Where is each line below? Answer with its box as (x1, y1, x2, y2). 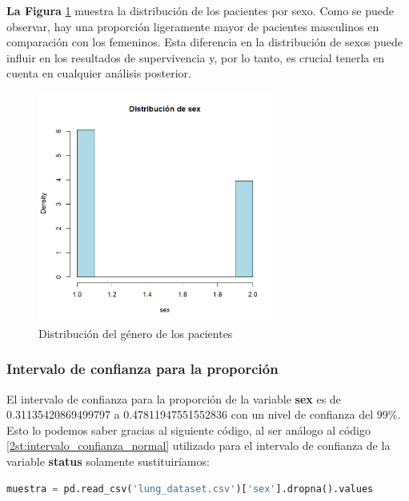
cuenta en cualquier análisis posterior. (6, 65, 191, 82)
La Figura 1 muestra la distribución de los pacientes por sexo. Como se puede (6, 2, 395, 18)
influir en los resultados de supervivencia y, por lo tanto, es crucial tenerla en (6, 49, 384, 66)
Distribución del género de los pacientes (38, 324, 233, 341)
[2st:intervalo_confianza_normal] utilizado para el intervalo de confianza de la (6, 437, 391, 454)
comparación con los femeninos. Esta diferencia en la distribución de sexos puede (6, 34, 403, 50)
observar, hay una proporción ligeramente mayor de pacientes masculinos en (6, 18, 379, 34)
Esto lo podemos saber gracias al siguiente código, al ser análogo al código (6, 421, 371, 438)
